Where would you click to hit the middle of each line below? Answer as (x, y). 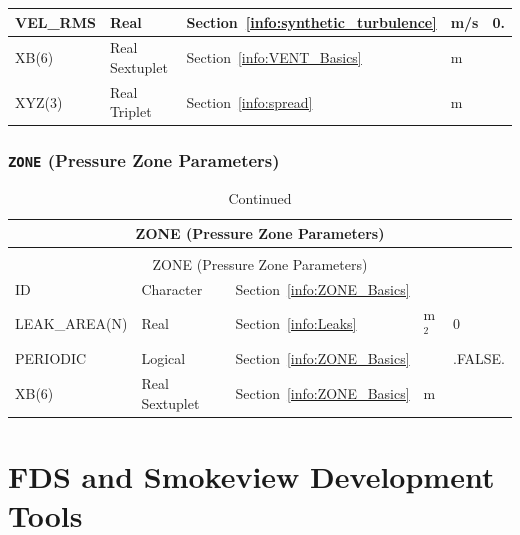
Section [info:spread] (249, 101)
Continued (260, 198)
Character (172, 288)
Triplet (130, 111)
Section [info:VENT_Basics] (274, 57)
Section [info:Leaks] (296, 323)
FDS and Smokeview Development (251, 475)
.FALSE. (479, 358)
